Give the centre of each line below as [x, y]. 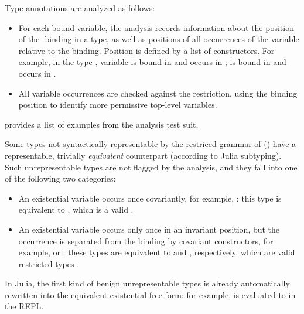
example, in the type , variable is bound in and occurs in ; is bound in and [152, 62]
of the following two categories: [60, 178]
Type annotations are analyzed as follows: [80, 8]
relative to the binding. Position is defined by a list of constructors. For [146, 50]
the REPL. [24, 306]
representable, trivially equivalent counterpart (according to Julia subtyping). [143, 155]
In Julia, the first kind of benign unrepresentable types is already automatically [147, 283]
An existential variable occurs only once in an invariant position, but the [149, 229]
